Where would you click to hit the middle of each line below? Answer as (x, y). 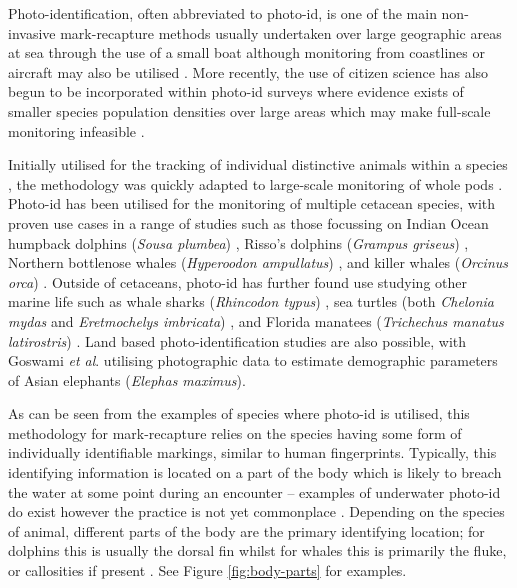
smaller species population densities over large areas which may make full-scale (249, 110)
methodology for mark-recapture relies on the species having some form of (235, 432)
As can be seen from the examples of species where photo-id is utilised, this (239, 413)
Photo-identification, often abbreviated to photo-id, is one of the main (222, 13)
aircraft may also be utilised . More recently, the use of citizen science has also (248, 71)
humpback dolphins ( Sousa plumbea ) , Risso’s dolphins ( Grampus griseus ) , (238, 242)
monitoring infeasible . (76, 130)
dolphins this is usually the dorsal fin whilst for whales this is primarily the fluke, (257, 550)
